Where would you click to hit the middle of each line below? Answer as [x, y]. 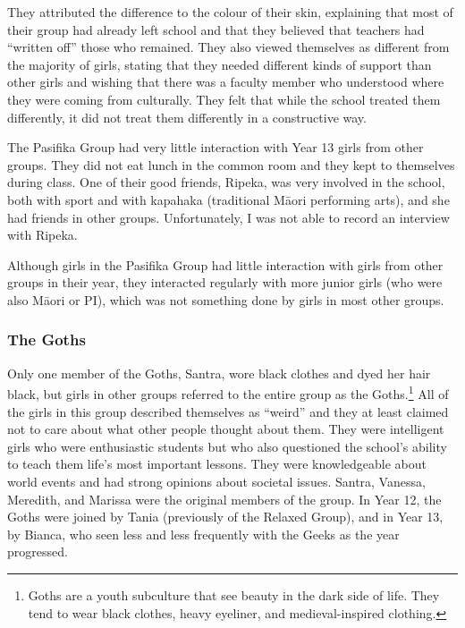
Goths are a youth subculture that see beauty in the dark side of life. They [234, 594]
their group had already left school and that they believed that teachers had [216, 29]
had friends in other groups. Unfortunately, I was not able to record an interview [228, 217]
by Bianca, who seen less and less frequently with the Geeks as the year [203, 534]
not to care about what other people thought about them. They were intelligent [226, 429]
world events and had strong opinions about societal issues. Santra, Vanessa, [216, 481]
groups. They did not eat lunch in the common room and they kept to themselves [231, 164]
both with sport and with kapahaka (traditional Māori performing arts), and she [228, 199]
